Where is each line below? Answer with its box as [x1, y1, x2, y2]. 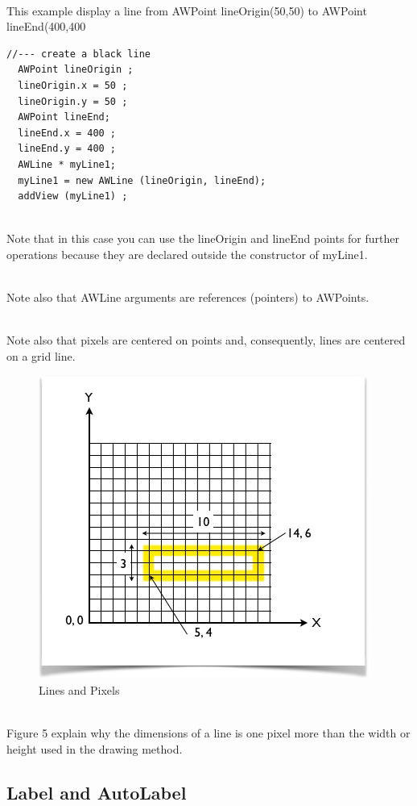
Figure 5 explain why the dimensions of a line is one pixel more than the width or [6, 725, 411, 741]
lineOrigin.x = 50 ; [18, 79, 128, 91]
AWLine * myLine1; [18, 158, 117, 170]
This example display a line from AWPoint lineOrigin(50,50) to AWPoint [6, 2, 367, 19]
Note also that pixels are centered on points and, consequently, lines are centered [6, 332, 406, 349]
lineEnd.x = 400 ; [18, 127, 117, 139]
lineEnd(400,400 [6, 18, 86, 35]
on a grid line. [6, 347, 76, 364]
